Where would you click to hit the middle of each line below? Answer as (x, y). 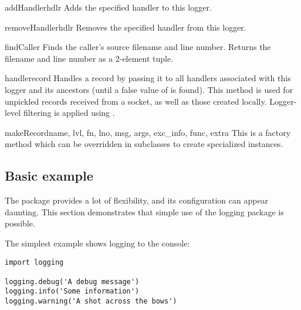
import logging (34, 262)
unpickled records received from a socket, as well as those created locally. (136, 101)
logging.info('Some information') (72, 291)
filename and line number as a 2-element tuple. (89, 58)
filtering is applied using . (69, 113)
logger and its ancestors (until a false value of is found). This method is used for (149, 89)
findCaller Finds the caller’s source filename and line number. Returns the (138, 47)
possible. (20, 223)
